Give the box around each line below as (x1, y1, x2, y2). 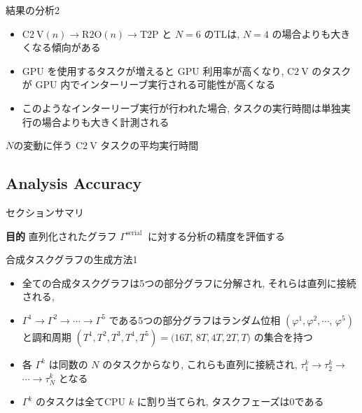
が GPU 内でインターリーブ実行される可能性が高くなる (22, 77, 276, 92)
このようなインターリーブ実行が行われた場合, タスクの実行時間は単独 (22, 100, 341, 115)
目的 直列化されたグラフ (6, 228, 117, 243)
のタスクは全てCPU (35, 394, 126, 409)
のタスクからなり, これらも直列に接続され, (102, 356, 298, 371)
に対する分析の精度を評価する (148, 228, 286, 243)
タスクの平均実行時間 (100, 138, 199, 153)
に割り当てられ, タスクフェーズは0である (137, 394, 324, 409)
